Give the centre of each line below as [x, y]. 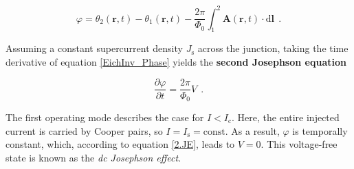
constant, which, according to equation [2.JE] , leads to [120, 144]
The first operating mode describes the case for [105, 117]
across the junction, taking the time [273, 48]
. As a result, [252, 130]
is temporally [320, 130]
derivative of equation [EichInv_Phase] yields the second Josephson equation [176, 61]
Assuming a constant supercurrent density [94, 48]
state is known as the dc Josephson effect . [93, 157]
